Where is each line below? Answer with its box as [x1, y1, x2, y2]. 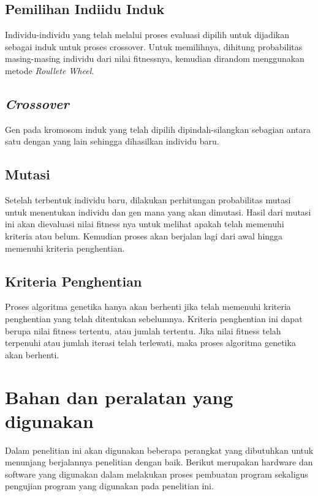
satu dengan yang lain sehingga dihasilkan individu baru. [5, 135, 219, 148]
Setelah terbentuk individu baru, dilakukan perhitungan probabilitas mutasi [5, 194, 291, 206]
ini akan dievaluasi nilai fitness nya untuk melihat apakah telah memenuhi [5, 217, 284, 230]
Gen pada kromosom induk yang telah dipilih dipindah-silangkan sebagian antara [5, 122, 311, 135]
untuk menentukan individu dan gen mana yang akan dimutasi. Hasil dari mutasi [5, 205, 311, 218]
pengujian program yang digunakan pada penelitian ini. [5, 479, 214, 492]
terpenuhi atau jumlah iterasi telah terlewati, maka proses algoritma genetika [5, 336, 296, 349]
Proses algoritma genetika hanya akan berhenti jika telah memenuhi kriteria [5, 300, 291, 313]
